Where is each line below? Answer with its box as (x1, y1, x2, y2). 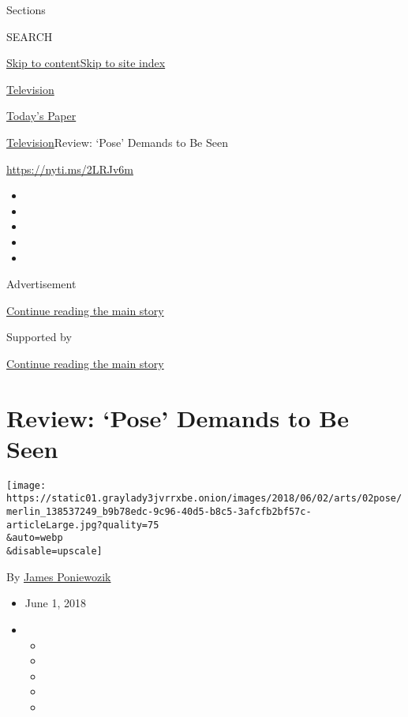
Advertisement (6, 276, 77, 292)
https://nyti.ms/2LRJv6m (6, 160, 133, 177)
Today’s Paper (6, 107, 77, 124)
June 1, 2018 (24, 595, 86, 611)
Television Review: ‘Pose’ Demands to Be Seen (6, 133, 228, 150)
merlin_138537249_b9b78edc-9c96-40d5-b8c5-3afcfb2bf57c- (6, 506, 312, 518)
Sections (6, 2, 46, 17)
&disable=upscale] (6, 546, 103, 557)
